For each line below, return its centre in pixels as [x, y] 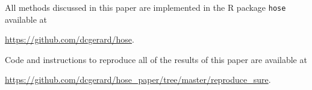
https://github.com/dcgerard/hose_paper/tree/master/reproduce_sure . [138, 79]
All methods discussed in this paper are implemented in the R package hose [145, 7]
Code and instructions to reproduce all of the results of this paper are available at [156, 59]
